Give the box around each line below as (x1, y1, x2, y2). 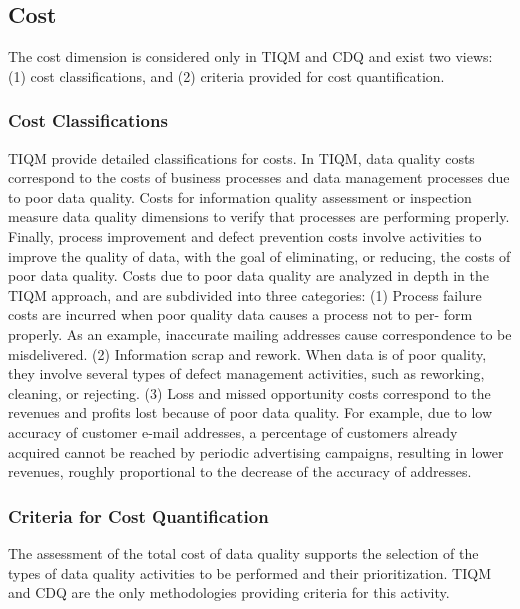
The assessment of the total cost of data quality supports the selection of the (8, 542, 479, 563)
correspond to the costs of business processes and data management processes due (8, 167, 510, 188)
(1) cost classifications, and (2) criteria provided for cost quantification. (8, 65, 445, 86)
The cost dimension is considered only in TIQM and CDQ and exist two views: (8, 46, 493, 67)
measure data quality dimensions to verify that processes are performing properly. (8, 206, 510, 227)
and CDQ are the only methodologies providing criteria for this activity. (8, 582, 450, 603)
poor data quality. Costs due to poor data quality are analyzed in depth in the (8, 265, 489, 286)
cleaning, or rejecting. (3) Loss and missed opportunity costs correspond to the (8, 382, 491, 403)
